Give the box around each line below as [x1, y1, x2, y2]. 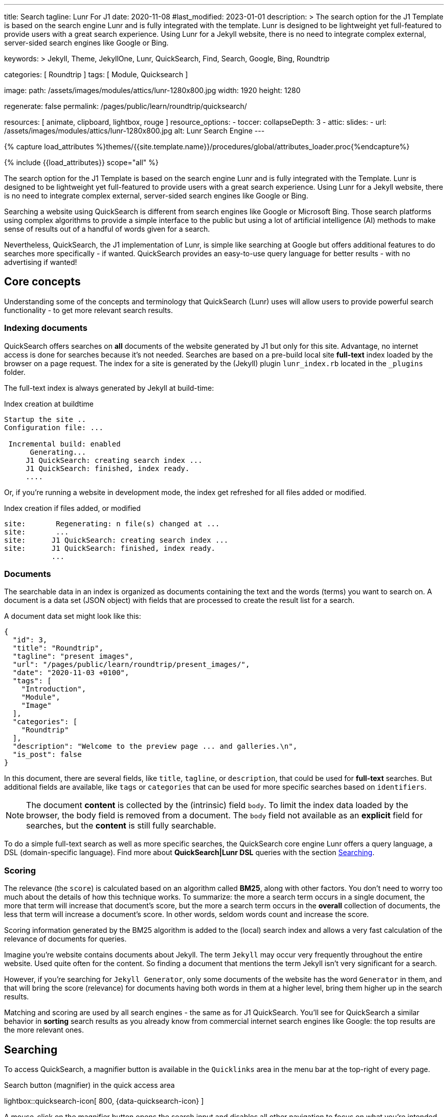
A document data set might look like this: [4, 612, 141, 621]
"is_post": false [12, 750, 82, 759]
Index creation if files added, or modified [4, 503, 141, 512]
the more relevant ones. [4, 1025, 84, 1035]
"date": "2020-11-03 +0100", [12, 668, 129, 677]
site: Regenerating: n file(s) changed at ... [4, 519, 220, 528]
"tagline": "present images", [12, 652, 133, 661]
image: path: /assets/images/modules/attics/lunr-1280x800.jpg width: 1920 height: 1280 [4, 86, 301, 95]
